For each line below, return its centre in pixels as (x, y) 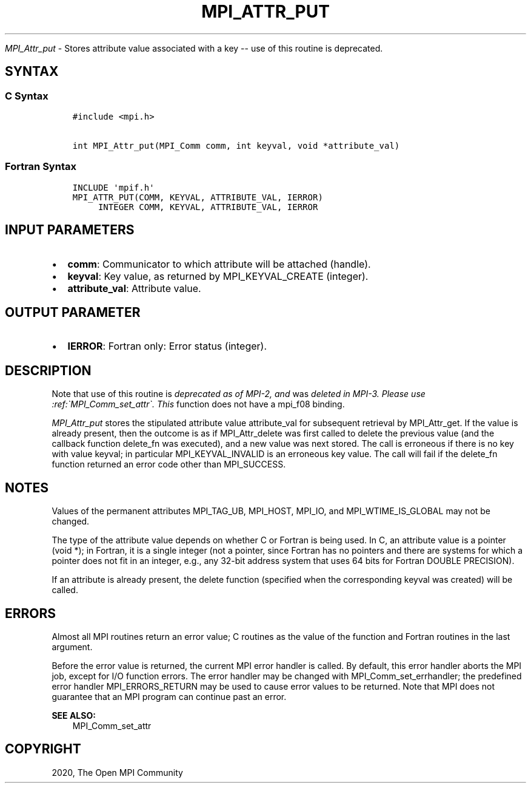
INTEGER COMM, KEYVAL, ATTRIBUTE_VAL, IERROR (208, 207)
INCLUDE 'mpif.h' (113, 187)
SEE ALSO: (74, 715)
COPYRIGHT (43, 749)
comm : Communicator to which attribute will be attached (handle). (219, 264)
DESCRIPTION (48, 370)
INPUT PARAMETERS (70, 230)
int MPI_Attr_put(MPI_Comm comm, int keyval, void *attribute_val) (236, 145)
